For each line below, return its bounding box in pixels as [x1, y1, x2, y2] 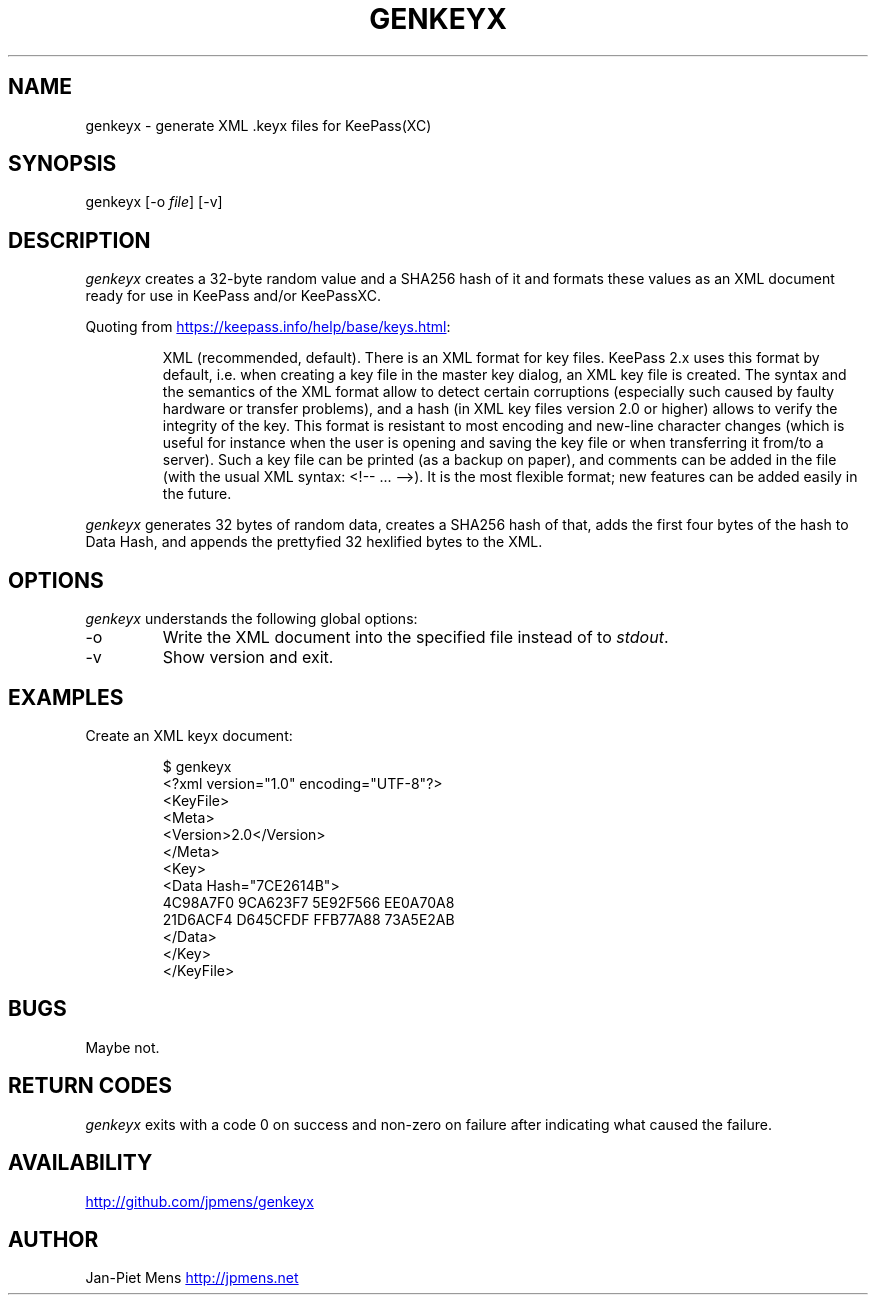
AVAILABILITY [8, 1150, 153, 1176]
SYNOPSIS [8, 151, 117, 177]
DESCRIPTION [8, 227, 151, 253]
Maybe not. [85, 1038, 160, 1056]
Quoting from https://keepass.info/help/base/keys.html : [85, 318, 451, 336]
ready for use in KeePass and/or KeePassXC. [85, 287, 381, 305]
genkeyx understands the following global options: [85, 610, 418, 628]
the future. [162, 485, 232, 503]
